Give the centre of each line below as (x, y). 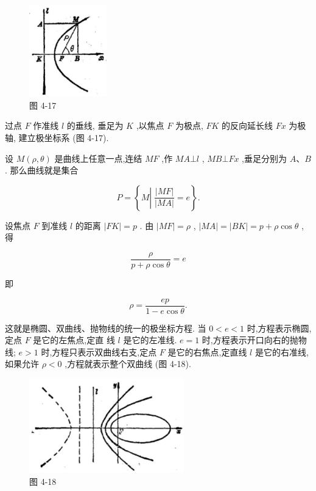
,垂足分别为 (264, 158)
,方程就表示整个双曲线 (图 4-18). (128, 364)
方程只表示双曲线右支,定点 (104, 351)
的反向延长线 (248, 125)
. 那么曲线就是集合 (42, 170)
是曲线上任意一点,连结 (98, 158)
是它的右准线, (282, 351)
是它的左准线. (150, 340)
